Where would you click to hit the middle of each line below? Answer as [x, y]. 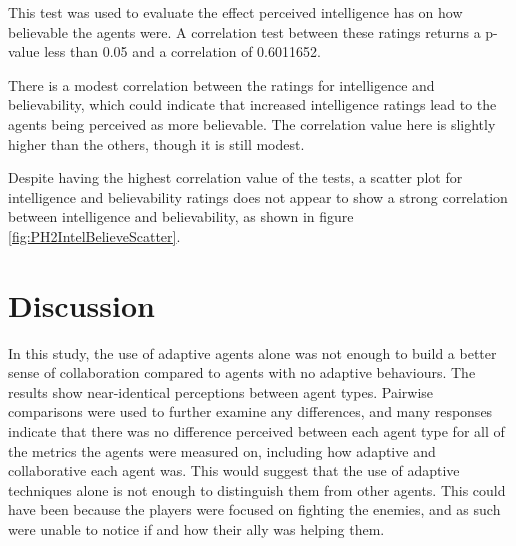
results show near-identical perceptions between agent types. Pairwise [221, 391]
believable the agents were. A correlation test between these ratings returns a [244, 31]
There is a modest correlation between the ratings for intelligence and [221, 84]
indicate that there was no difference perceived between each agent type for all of [256, 431]
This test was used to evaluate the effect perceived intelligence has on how [235, 12]
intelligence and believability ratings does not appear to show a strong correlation [258, 196]
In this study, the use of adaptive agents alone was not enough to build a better [252, 352]
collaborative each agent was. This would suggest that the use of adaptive [234, 470]
